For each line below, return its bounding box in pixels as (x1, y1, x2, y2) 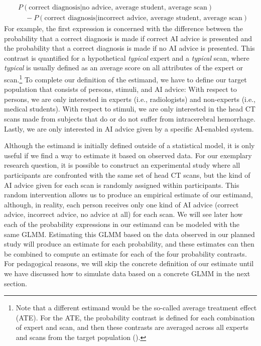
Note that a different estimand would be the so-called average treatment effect (16, 302, 257, 313)
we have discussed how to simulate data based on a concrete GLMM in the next (4, 268, 250, 278)
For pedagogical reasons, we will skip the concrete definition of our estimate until (4, 258, 254, 269)
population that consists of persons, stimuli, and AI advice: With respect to (4, 84, 237, 94)
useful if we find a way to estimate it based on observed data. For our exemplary (4, 150, 252, 160)
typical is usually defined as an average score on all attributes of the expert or (4, 62, 243, 73)
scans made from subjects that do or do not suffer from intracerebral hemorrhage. (4, 113, 255, 124)
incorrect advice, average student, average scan (97, 15, 242, 22)
